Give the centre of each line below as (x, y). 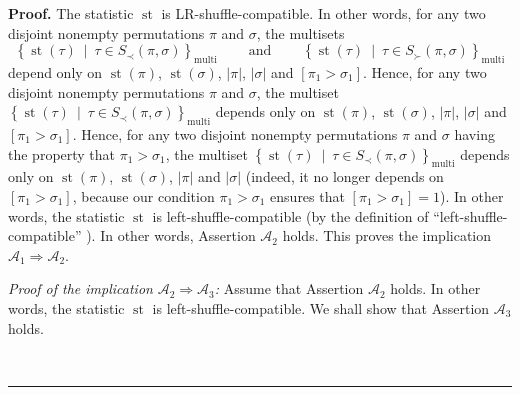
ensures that (307, 195)
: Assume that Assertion (289, 288)
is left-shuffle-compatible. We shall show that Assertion (321, 307)
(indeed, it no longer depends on (344, 176)
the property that (62, 153)
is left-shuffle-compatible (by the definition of (290, 215)
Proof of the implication (80, 288)
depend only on (55, 71)
